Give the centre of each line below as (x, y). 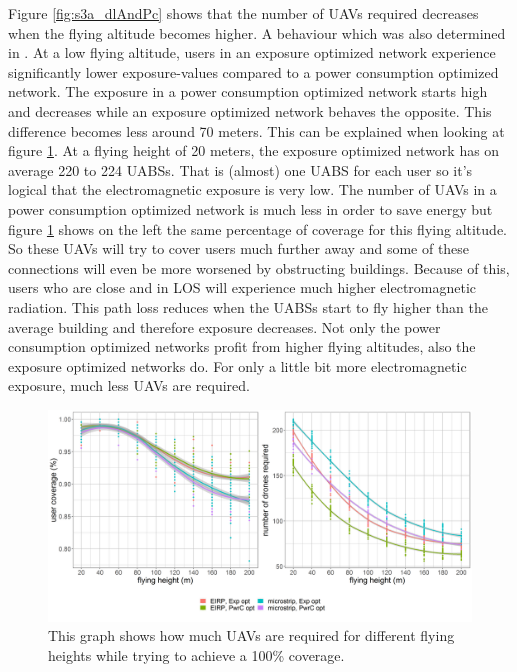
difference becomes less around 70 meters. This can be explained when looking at (256, 130)
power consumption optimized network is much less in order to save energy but (250, 208)
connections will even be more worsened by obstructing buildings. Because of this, (259, 267)
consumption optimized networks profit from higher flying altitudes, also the (242, 346)
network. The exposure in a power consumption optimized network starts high (248, 91)
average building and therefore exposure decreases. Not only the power (224, 326)
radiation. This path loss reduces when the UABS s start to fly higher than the (248, 306)
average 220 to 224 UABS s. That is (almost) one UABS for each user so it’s (240, 169)
